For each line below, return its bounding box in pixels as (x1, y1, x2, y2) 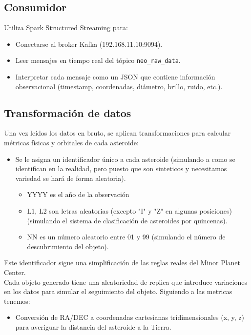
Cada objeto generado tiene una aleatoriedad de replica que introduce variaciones (4, 276, 248, 287)
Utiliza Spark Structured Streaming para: (4, 22, 128, 33)
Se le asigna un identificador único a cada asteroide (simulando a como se (15, 154, 235, 164)
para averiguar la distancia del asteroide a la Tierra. (15, 321, 171, 332)
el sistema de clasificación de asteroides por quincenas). (62, 215, 228, 225)
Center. (4, 267, 26, 277)
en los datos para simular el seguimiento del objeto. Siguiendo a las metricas (4, 286, 232, 296)
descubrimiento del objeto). (27, 241, 109, 251)
